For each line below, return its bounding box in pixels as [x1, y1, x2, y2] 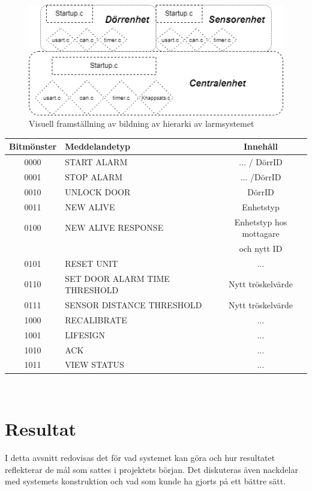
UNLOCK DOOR [65, 185, 131, 198]
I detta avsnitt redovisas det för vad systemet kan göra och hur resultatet [5, 451, 275, 464]
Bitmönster [9, 140, 57, 153]
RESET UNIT [65, 257, 118, 269]
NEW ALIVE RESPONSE [65, 221, 164, 234]
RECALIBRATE [65, 313, 127, 326]
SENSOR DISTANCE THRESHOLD [65, 299, 202, 311]
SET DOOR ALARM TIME [65, 272, 170, 284]
